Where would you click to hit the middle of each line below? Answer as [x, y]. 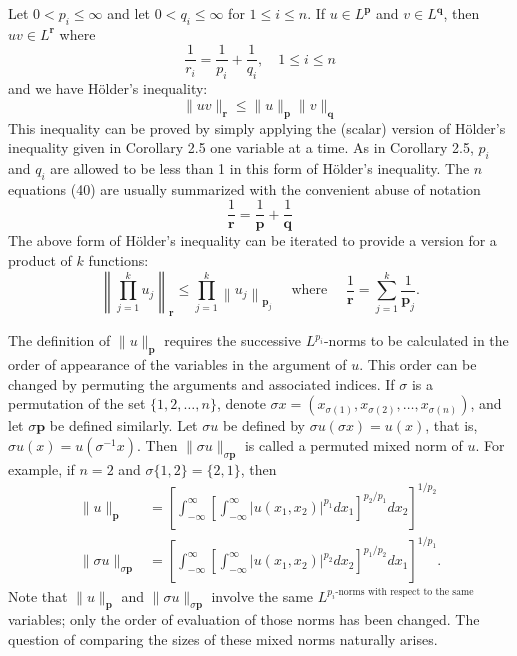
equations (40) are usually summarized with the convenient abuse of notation [244, 188]
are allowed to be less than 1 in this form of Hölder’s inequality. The [260, 168]
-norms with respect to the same [404, 592]
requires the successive [233, 340]
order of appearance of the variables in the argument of [177, 364]
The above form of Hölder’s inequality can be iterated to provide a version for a [252, 240]
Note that [38, 595]
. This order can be [418, 364]
